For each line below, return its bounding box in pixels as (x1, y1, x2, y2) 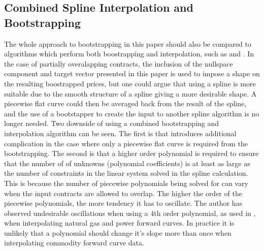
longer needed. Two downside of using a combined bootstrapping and (4, 118, 219, 129)
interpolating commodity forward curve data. (4, 237, 144, 248)
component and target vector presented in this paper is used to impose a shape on (4, 68, 260, 79)
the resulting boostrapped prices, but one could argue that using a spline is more (4, 78, 256, 88)
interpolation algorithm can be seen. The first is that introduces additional (4, 128, 237, 138)
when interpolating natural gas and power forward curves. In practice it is (4, 217, 235, 228)
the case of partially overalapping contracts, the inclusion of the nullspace (4, 58, 233, 69)
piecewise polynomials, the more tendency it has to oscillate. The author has (4, 198, 243, 208)
